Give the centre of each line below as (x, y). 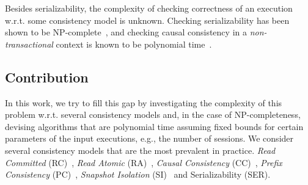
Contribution (47, 77)
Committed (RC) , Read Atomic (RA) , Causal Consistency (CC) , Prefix (144, 162)
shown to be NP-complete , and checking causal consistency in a (126, 32)
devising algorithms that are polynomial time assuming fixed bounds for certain (154, 126)
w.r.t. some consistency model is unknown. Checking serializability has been (147, 20)
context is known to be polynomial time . (134, 44)
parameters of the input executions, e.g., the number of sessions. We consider (149, 138)
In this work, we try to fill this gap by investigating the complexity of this (144, 102)
